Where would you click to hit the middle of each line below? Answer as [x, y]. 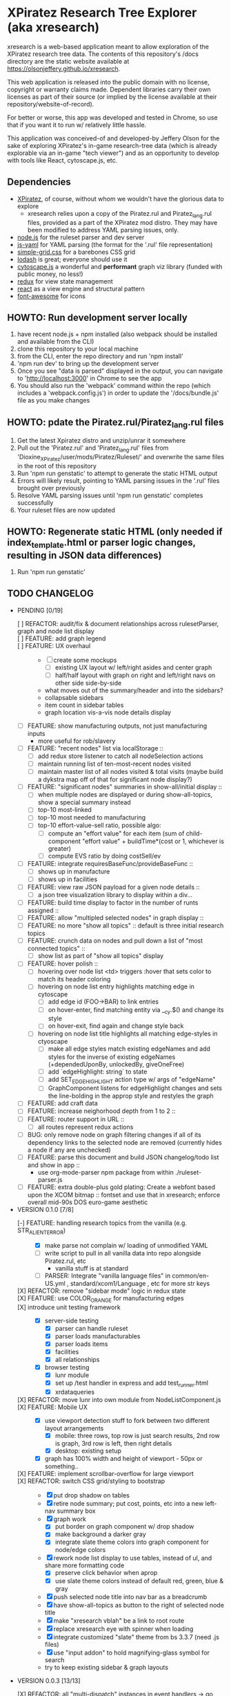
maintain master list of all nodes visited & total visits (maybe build [130, 772]
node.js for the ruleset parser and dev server [81, 237]
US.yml [55, 1283]
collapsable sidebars [74, 697]
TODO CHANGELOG [51, 594]
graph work [70, 1519]
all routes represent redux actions [86, 1127]
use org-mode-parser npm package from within [106, 1172]
